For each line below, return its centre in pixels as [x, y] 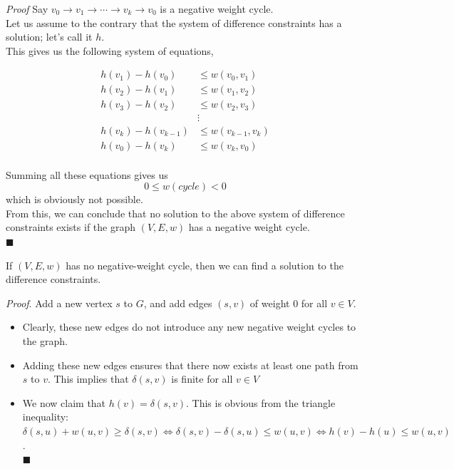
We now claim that [64, 402]
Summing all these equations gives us [87, 174]
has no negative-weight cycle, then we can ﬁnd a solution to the [205, 265]
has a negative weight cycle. [249, 227]
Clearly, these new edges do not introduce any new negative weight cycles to [189, 327]
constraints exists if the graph [71, 227]
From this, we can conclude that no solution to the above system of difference [175, 213]
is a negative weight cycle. [217, 9]
